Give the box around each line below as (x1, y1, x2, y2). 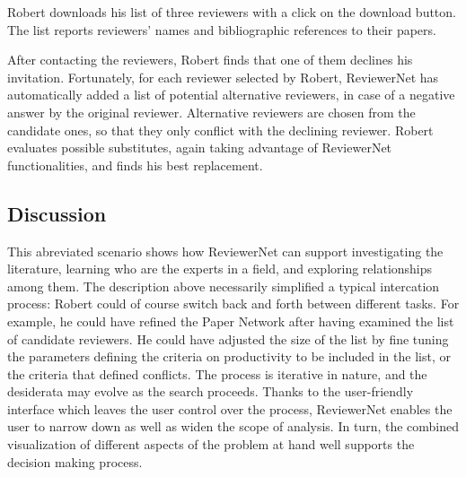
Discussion (7, 199, 107, 227)
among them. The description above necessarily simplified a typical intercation (7, 276, 440, 295)
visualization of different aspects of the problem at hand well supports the (7, 435, 415, 454)
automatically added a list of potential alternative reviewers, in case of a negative (7, 85, 455, 104)
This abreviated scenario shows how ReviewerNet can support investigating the (7, 241, 444, 260)
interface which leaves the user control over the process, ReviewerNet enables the (7, 399, 453, 418)
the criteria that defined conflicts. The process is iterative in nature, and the (7, 364, 427, 383)
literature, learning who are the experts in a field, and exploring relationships (7, 259, 433, 278)
